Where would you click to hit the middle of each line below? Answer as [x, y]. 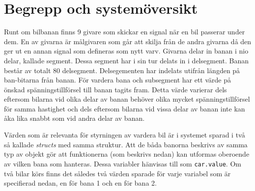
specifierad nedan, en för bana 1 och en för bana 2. [80, 183]
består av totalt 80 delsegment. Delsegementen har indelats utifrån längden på [122, 70]
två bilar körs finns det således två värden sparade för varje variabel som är [117, 173]
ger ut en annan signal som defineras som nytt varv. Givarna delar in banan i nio [126, 51]
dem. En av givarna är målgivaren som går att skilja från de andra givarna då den [128, 41]
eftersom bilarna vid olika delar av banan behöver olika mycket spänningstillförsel [127, 99]
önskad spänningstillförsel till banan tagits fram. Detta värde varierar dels [115, 89]
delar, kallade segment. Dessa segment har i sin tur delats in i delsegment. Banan [126, 60]
